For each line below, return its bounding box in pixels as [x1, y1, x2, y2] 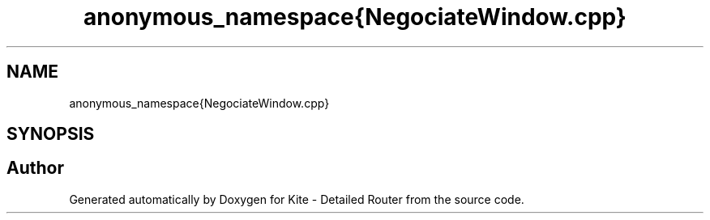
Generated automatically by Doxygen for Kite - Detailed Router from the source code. [69, 192, 524, 206]
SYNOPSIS [6, 124, 95, 145]
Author [6, 158, 64, 179]
